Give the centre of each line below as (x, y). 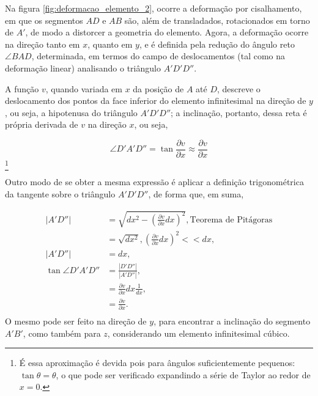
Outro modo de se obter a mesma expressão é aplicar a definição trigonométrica (154, 182)
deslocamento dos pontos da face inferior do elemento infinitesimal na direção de (156, 101)
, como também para (62, 333)
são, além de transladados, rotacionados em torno (217, 20)
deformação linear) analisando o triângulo (83, 68)
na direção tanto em (43, 44)
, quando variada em (84, 88)
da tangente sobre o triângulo (60, 193)
